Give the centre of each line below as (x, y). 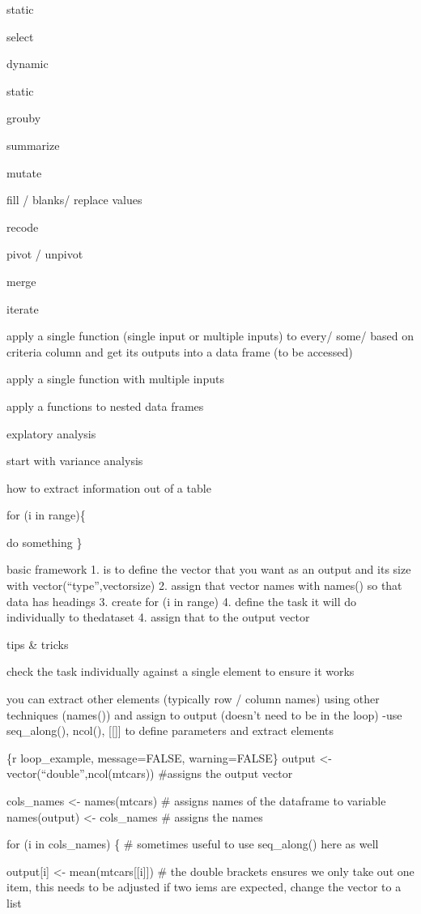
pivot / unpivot (45, 254)
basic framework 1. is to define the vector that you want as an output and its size (209, 569)
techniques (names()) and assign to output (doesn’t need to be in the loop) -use (204, 714)
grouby (24, 118)
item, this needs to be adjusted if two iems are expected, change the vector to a (204, 887)
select (20, 36)
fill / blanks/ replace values (74, 200)
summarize (33, 145)
